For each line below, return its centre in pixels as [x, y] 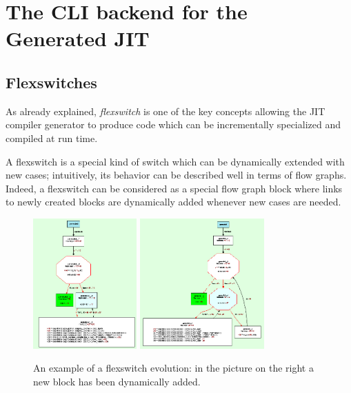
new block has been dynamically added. [117, 382]
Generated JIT [78, 38]
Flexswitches [51, 82]
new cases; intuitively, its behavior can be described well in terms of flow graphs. [176, 175]
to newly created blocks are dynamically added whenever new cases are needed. [173, 202]
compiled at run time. [52, 138]
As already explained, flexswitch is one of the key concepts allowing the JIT [166, 111]
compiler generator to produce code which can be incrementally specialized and [173, 124]
